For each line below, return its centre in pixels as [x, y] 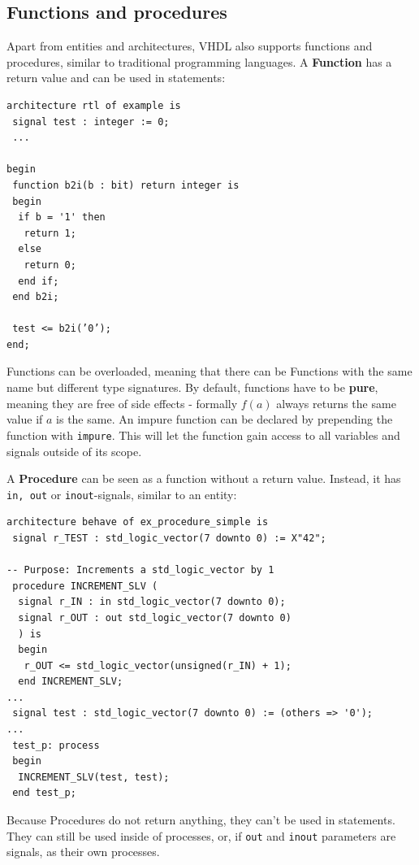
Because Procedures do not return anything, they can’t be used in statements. [201, 820]
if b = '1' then [62, 217]
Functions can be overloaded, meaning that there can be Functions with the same [209, 371]
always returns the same [336, 403]
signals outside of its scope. [74, 451]
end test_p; [44, 793]
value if [25, 419]
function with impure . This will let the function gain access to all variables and [203, 435]
